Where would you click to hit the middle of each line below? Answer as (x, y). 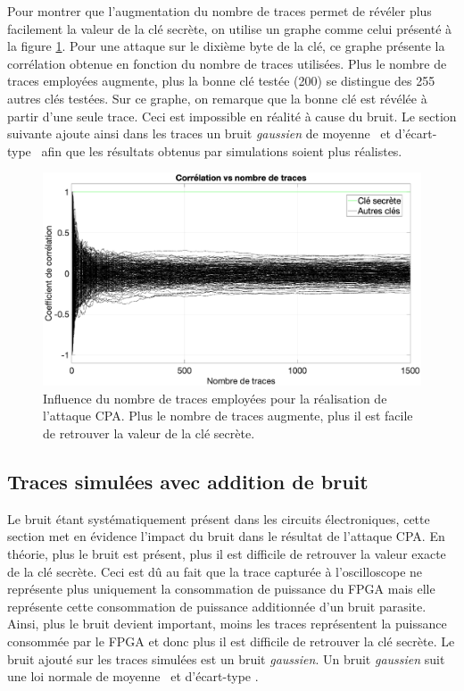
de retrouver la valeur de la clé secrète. (149, 433)
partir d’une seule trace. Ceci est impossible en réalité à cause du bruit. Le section (232, 116)
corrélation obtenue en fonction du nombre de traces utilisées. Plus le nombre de (227, 63)
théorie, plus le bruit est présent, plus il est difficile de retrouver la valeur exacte (227, 554)
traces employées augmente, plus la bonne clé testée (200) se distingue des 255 (221, 81)
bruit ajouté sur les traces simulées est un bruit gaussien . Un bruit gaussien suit (226, 658)
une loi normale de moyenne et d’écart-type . (133, 676)
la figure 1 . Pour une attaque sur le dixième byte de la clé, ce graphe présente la (226, 46)
